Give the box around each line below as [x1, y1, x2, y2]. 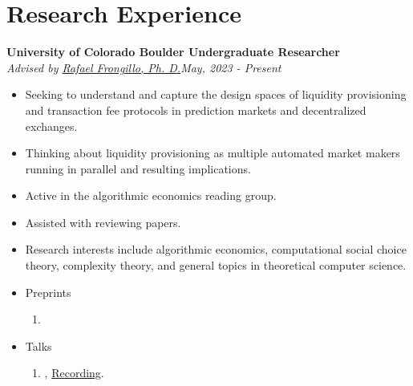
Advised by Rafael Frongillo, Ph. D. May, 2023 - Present [6, 59, 281, 75]
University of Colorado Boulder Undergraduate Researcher [6, 43, 340, 60]
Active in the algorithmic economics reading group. [25, 187, 277, 204]
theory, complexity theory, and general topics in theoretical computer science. [25, 257, 407, 274]
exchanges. [25, 117, 78, 134]
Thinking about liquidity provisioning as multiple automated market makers [25, 144, 400, 161]
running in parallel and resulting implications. [25, 160, 251, 177]
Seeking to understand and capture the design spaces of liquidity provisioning [25, 86, 407, 103]
